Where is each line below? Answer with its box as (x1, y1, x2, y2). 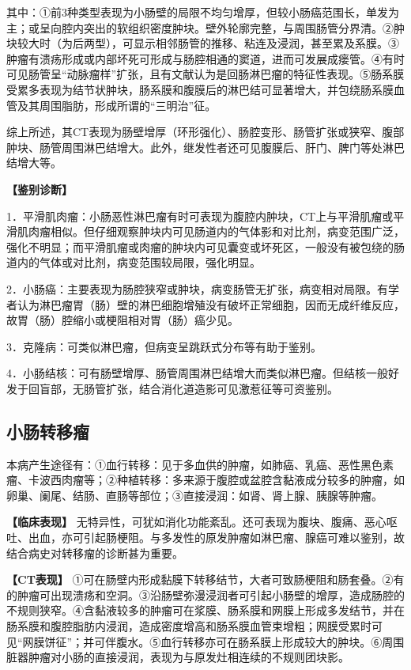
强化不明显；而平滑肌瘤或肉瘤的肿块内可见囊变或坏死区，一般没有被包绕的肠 (6, 238, 405, 255)
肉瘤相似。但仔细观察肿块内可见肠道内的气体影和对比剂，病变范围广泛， (28, 223, 405, 240)
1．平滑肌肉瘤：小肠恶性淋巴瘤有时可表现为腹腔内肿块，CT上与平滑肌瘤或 (6, 207, 394, 224)
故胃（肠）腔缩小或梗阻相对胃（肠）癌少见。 (6, 312, 239, 328)
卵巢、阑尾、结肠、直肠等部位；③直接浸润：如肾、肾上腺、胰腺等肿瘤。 (6, 486, 383, 503)
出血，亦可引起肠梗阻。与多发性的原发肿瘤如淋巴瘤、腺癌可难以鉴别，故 (28, 529, 405, 546)
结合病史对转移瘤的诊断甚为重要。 (6, 544, 183, 561)
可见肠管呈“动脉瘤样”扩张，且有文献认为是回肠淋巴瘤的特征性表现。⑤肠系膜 (6, 66, 405, 82)
